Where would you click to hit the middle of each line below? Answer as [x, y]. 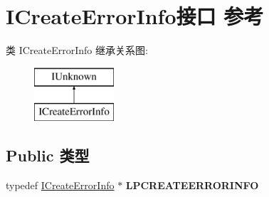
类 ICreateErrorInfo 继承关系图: [77, 50]
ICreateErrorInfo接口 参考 [135, 16]
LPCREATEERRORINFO [192, 185]
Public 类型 [48, 155]
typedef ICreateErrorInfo [60, 185]
